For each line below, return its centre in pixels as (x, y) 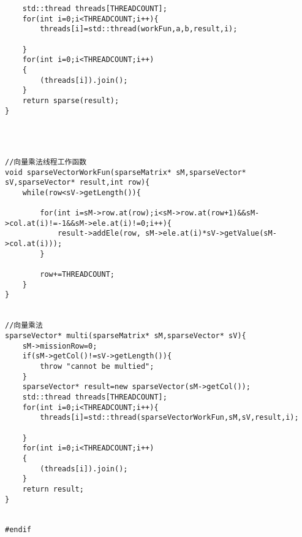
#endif (18, 530)
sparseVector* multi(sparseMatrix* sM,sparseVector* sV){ (126, 336)
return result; (53, 489)
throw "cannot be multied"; (97, 366)
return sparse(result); (71, 100)
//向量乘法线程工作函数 (46, 162)
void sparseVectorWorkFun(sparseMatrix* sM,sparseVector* (126, 172)
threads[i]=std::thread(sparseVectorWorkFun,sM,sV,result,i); (169, 418)
